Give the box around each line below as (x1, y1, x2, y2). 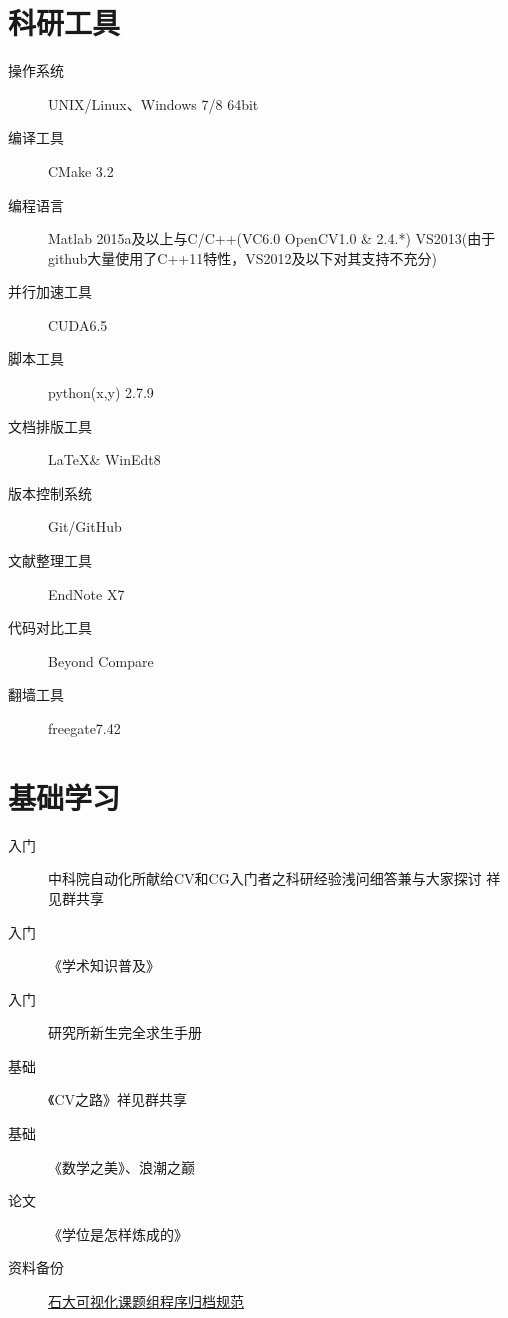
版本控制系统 (8, 482, 92, 503)
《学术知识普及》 (48, 955, 160, 976)
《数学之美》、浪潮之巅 (48, 1156, 195, 1177)
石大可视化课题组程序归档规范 (48, 1291, 244, 1312)
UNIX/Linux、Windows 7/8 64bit (48, 93, 259, 114)
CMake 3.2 (48, 160, 114, 181)
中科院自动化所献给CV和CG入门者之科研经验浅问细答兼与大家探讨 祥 (48, 868, 501, 889)
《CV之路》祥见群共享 (48, 1089, 188, 1110)
